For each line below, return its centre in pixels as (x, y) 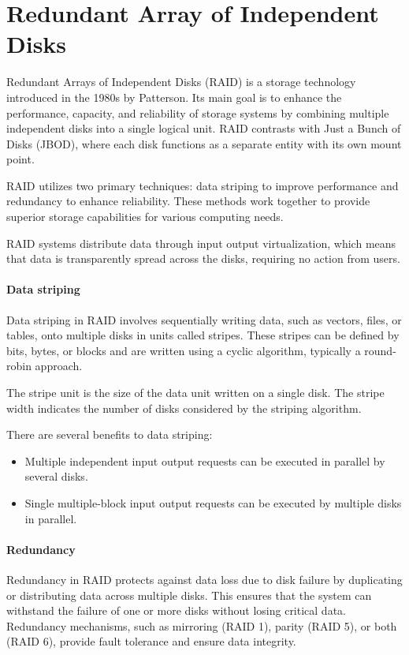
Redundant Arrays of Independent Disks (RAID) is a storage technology (181, 82)
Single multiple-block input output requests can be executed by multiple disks (213, 502)
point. (20, 159)
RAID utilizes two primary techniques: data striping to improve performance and (203, 185)
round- (380, 350)
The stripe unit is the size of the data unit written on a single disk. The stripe (195, 393)
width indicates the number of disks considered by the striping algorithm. (184, 408)
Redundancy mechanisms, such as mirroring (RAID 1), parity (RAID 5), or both (202, 625)
